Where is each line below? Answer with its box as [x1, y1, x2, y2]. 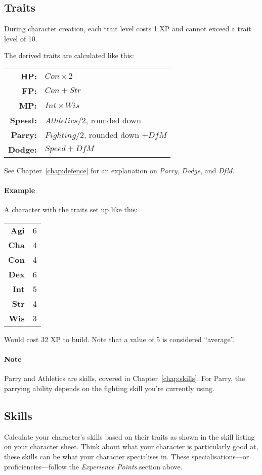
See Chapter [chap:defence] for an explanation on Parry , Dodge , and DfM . [4, 165, 235, 175]
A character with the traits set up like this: [4, 204, 138, 215]
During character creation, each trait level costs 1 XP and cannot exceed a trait [4, 23, 251, 34]
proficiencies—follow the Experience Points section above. [4, 461, 183, 471]
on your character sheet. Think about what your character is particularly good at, [4, 441, 258, 452]
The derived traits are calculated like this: [4, 50, 134, 61]
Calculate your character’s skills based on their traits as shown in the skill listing [4, 431, 255, 442]
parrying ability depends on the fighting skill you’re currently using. [4, 383, 214, 393]
